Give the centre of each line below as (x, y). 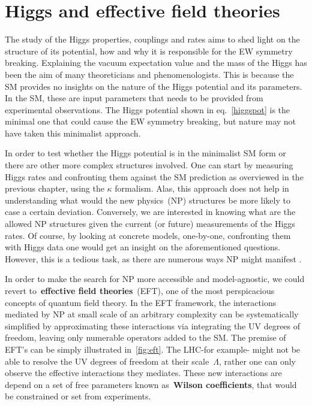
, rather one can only (257, 361)
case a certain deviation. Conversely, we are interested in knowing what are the (150, 212)
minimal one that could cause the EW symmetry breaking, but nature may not (151, 121)
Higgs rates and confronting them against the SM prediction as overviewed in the (154, 176)
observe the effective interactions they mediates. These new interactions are (143, 373)
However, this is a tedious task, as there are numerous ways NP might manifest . (153, 258)
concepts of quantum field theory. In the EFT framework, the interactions (141, 302)
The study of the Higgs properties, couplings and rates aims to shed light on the (152, 39)
